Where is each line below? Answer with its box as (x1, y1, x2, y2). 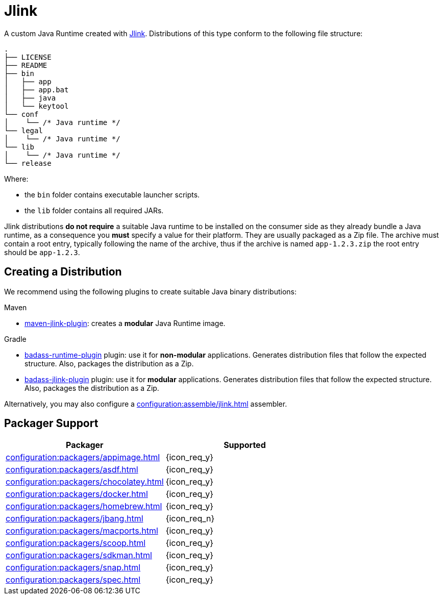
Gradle (4, 334, 27, 343)
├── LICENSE (4, 53, 52, 61)
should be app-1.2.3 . (4, 247, 80, 257)
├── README (4, 61, 47, 69)
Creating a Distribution (4, 265, 122, 279)
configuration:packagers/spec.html (6, 575, 141, 585)
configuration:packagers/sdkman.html (6, 550, 152, 561)
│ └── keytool (4, 102, 69, 110)
